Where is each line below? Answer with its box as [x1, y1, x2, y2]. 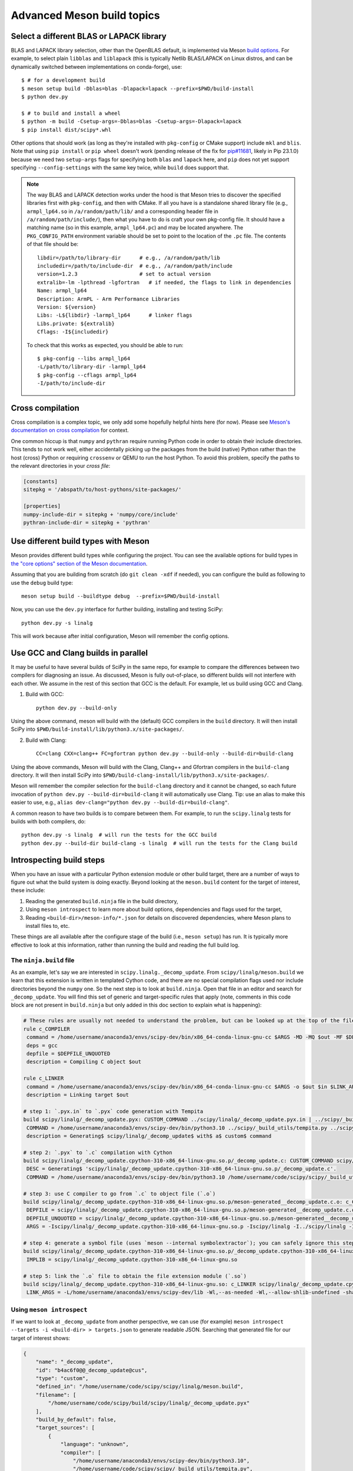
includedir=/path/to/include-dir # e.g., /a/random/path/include [37, 262, 233, 269]
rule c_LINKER [23, 1075, 64, 1082]
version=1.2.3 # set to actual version [37, 271, 211, 278]
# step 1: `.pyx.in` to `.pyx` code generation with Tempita [23, 1108, 204, 1114]
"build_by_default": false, [35, 1416, 117, 1423]
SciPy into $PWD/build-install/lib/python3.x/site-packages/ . [11, 725, 184, 733]
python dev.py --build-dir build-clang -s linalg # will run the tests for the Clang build [21, 840, 298, 847]
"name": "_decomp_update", [35, 1359, 114, 1365]
